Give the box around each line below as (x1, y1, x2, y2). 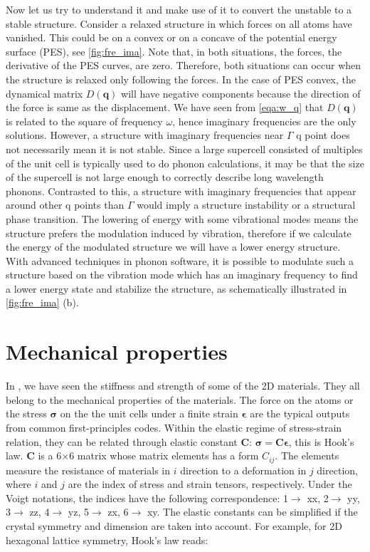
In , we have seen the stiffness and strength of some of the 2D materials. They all (6, 378, 360, 393)
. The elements (275, 448, 339, 463)
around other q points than (6, 197, 125, 212)
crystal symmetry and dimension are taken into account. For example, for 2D (6, 518, 342, 533)
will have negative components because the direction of (121, 85, 361, 100)
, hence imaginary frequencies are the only (172, 113, 356, 128)
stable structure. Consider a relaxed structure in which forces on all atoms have (6, 16, 352, 31)
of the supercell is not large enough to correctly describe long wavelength (6, 170, 324, 184)
